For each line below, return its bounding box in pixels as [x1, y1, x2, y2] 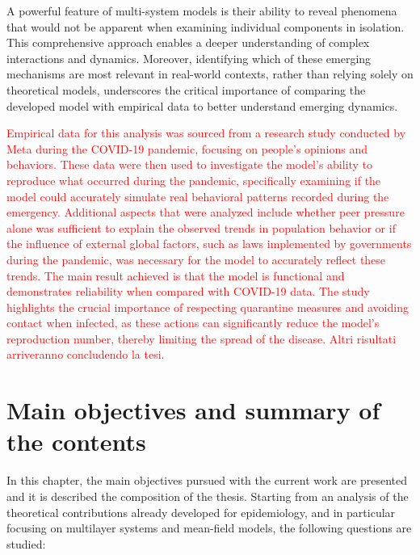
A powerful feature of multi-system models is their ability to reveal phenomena [6, 2, 397, 19]
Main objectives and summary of [6, 393, 380, 427]
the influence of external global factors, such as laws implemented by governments [6, 235, 412, 252]
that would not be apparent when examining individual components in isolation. [6, 18, 405, 35]
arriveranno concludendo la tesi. [6, 346, 165, 363]
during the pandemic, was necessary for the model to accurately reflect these [6, 250, 386, 267]
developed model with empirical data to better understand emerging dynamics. [6, 97, 398, 114]
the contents [6, 425, 146, 458]
